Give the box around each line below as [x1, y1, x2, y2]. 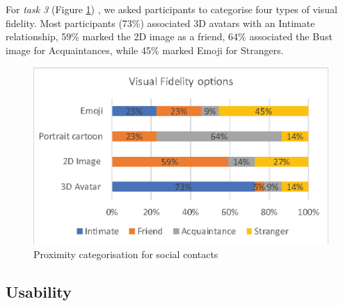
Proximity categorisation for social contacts [33, 246, 218, 261]
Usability [6, 280, 72, 302]
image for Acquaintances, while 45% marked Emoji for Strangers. [6, 42, 284, 57]
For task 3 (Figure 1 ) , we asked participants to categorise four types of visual [6, 2, 337, 16]
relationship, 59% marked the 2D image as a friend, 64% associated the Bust [6, 29, 333, 44]
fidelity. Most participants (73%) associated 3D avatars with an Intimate [6, 15, 315, 30]
